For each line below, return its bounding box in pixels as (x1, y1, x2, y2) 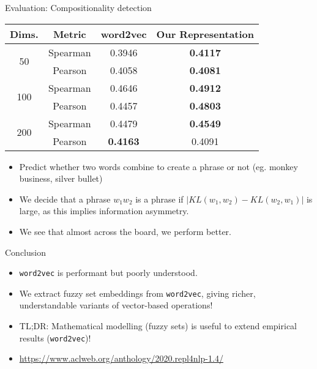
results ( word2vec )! (19, 331, 91, 344)
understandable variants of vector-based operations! (19, 299, 213, 311)
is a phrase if (135, 192, 184, 205)
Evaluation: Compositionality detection (5, 1, 152, 13)
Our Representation (156, 26, 255, 41)
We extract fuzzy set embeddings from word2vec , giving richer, (19, 286, 256, 299)
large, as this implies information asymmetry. (19, 204, 189, 217)
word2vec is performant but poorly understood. (19, 266, 198, 279)
